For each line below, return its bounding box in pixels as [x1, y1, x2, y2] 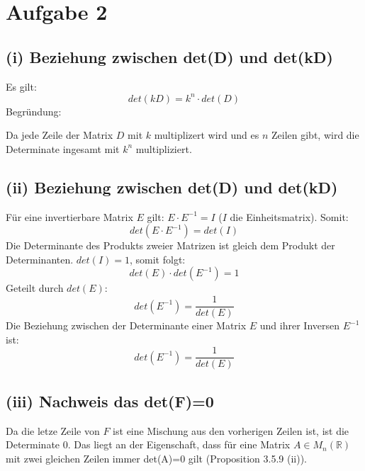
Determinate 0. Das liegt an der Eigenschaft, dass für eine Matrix [6, 437, 291, 452]
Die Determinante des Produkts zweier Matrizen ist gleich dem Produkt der [6, 238, 335, 253]
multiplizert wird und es [154, 127, 259, 142]
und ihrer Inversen [259, 318, 340, 333]
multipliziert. [135, 141, 192, 156]
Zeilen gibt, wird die [271, 127, 359, 142]
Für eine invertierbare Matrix [6, 209, 133, 224]
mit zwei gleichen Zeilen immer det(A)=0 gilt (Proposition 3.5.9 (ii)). [6, 450, 308, 465]
